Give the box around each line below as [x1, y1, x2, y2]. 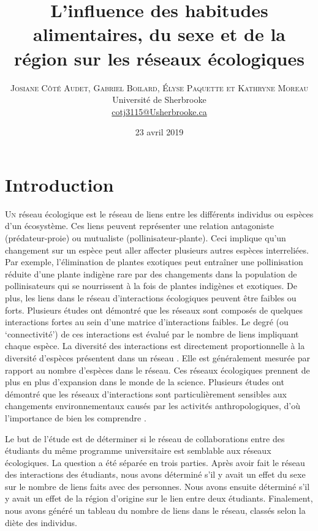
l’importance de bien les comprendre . [5, 411, 146, 424]
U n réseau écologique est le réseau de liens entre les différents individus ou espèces [5, 207, 314, 220]
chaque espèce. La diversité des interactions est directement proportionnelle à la [5, 339, 305, 352]
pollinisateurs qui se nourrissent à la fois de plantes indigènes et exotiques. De [5, 279, 297, 292]
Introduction [5, 171, 114, 197]
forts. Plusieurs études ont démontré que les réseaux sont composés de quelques [5, 303, 303, 316]
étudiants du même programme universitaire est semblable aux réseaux [5, 444, 271, 457]
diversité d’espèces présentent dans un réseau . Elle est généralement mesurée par [5, 351, 310, 364]
